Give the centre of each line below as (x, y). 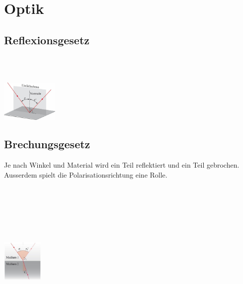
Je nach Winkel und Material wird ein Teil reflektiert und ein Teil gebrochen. (122, 165)
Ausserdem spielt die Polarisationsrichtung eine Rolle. (86, 174)
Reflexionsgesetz (47, 40)
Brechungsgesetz (47, 144)
